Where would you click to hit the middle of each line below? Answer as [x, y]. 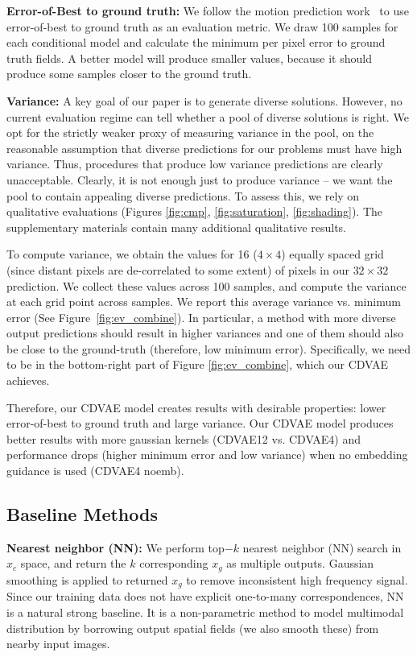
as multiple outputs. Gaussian [300, 563]
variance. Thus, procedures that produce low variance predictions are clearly [195, 164]
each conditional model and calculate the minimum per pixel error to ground [196, 42]
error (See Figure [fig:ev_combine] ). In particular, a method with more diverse [201, 317]
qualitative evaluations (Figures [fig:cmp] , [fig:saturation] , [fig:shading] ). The [194, 211]
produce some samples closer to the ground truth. [129, 74]
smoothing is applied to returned [87, 579]
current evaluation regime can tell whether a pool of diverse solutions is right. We [208, 116]
